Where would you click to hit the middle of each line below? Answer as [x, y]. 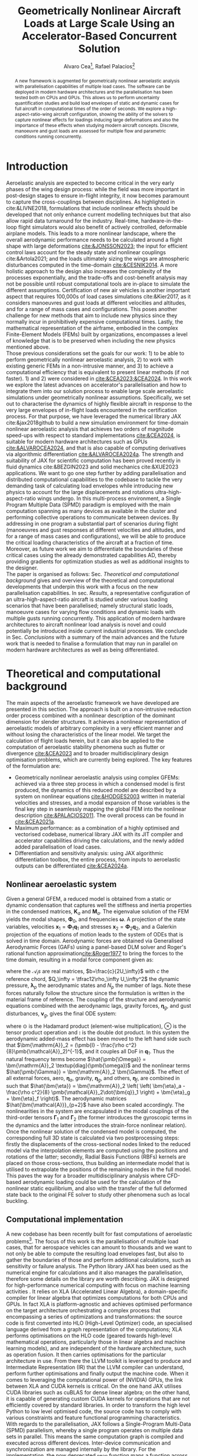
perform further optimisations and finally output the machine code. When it [98, 1373]
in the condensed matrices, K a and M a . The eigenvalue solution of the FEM [98, 912]
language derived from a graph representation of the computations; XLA [94, 1330]
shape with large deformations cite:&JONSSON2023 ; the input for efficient [97, 246]
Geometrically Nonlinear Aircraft [99, 11]
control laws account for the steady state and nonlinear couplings [86, 252]
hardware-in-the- [162, 221]
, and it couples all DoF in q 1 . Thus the [128, 1052]
